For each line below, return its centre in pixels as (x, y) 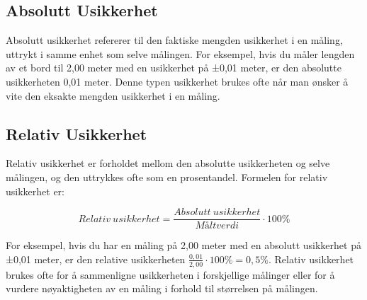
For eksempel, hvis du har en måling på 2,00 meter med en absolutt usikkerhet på (183, 245)
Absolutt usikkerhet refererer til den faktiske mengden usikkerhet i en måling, (174, 40)
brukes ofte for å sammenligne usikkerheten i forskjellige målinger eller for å (170, 274)
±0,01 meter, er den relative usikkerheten (96, 259)
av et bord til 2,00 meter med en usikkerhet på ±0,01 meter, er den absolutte (174, 68)
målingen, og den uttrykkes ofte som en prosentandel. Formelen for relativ (167, 177)
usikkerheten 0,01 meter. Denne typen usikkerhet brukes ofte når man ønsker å (177, 81)
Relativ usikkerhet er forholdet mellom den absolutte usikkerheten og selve (168, 163)
